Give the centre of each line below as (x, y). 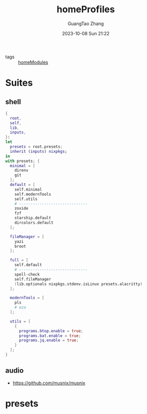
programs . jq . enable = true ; (49, 340)
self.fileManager (33, 279)
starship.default (33, 218)
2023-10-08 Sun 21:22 (86, 33)
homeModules (33, 62)
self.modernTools (33, 194)
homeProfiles (86, 9)
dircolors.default (34, 223)
